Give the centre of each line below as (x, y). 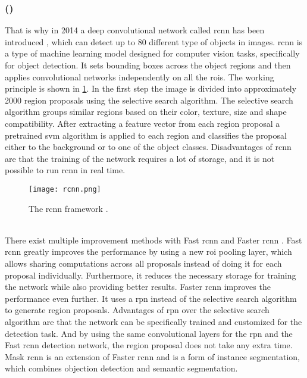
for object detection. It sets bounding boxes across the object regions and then (148, 65)
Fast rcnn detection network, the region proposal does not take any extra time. (149, 345)
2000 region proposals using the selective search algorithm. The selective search (149, 100)
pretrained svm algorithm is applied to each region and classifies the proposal (146, 135)
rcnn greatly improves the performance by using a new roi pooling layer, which (148, 252)
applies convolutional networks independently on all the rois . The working (140, 76)
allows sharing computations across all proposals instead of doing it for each (143, 263)
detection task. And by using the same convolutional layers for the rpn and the (149, 333)
